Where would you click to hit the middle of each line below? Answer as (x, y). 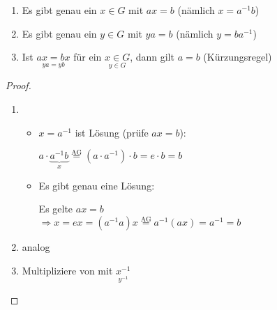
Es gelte (56, 209)
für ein (88, 57)
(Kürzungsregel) (238, 57)
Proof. (18, 85)
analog (36, 247)
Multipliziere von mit (67, 270)
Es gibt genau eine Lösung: (97, 185)
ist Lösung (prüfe (112, 132)
